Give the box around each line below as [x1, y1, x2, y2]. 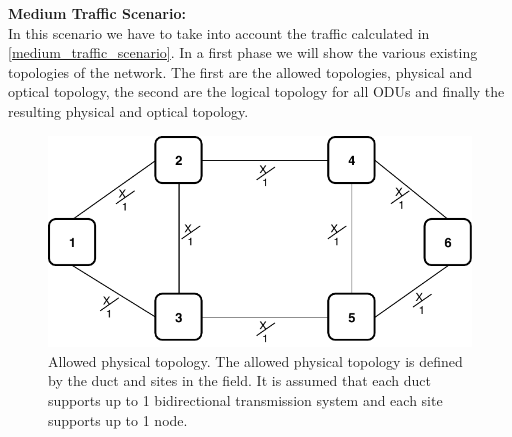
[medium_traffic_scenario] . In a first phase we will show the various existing [8, 42, 478, 63]
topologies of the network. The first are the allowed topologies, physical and [8, 61, 472, 82]
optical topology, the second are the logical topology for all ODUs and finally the [8, 81, 505, 102]
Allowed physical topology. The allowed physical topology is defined [48, 350, 463, 371]
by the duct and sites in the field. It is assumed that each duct [48, 370, 432, 391]
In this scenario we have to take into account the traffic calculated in [8, 22, 430, 43]
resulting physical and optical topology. [8, 100, 249, 121]
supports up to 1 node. [48, 409, 188, 430]
